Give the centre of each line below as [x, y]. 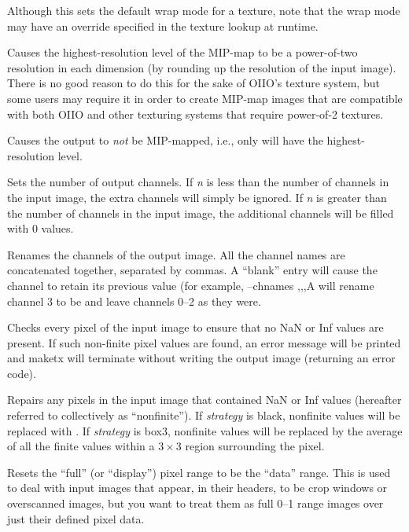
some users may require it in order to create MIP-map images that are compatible [205, 98]
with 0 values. [41, 228]
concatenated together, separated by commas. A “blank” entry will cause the [192, 270]
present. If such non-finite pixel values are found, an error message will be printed [204, 342]
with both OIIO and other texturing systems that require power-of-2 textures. [195, 114]
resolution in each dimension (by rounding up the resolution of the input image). [202, 67]
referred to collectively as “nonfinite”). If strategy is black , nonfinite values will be [204, 415]
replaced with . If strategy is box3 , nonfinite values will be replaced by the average [205, 430]
